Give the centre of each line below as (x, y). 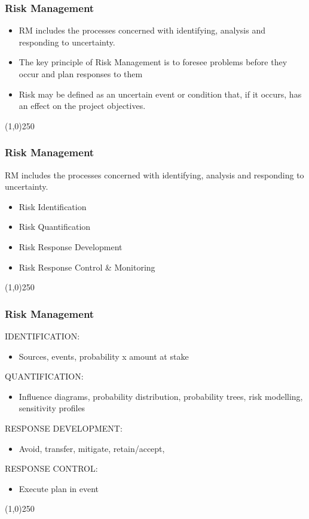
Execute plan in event (59, 488)
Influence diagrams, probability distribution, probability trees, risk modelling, (161, 396)
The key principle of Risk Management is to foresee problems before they (153, 62)
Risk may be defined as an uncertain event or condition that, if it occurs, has (160, 94)
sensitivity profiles (52, 408)
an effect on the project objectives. (82, 106)
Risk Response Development (71, 246)
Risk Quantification (55, 227)
